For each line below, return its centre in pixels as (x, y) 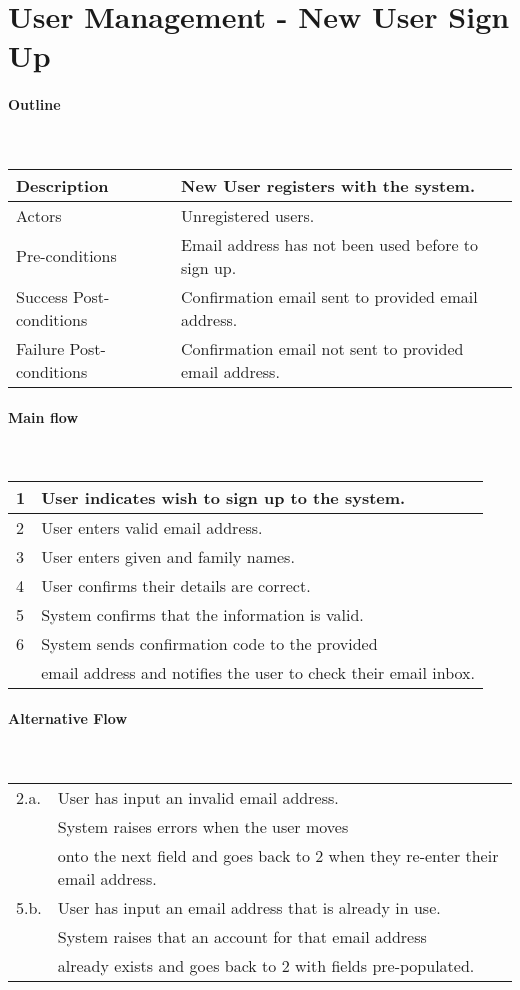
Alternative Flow (68, 717)
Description (62, 185)
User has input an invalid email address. (198, 797)
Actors (39, 215)
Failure (40, 348)
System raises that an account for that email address (242, 936)
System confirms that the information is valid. (202, 615)
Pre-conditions (66, 256)
